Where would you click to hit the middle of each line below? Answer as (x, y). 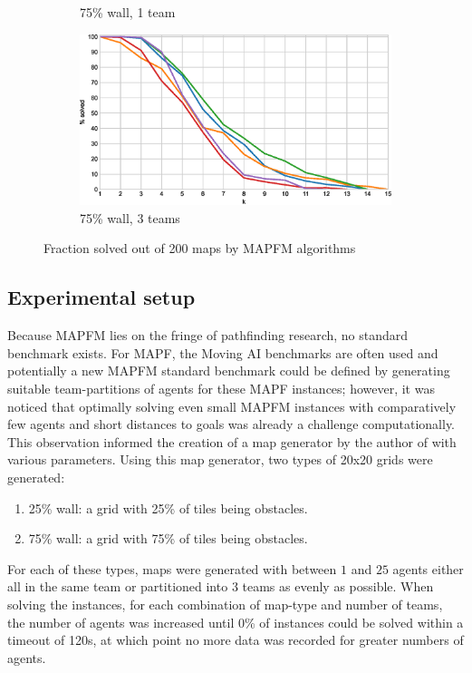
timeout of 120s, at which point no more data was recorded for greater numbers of (236, 640)
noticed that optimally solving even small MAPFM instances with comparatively (232, 406)
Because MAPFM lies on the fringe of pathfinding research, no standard (208, 335)
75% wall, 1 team (128, 12)
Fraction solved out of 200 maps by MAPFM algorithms (200, 248)
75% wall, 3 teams (130, 217)
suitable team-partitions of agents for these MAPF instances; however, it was (221, 388)
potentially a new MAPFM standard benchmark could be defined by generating (229, 371)
